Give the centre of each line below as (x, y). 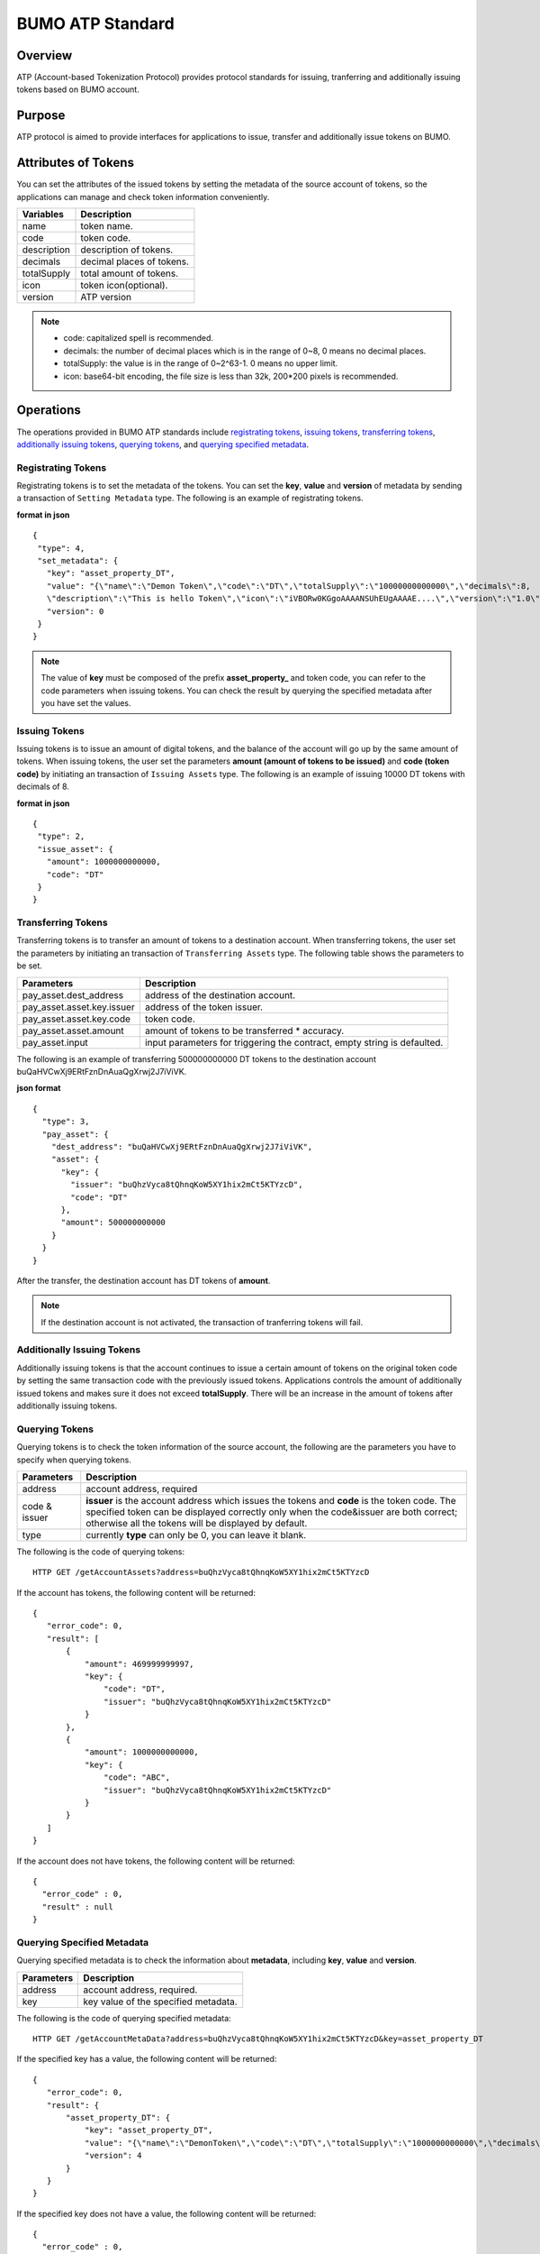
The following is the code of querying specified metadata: (124, 2018)
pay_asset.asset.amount (73, 1031)
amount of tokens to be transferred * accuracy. (244, 1031)
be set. (29, 966)
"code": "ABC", (137, 1778)
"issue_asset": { (76, 849)
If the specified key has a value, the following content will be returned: (147, 2059)
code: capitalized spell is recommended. (138, 338)
